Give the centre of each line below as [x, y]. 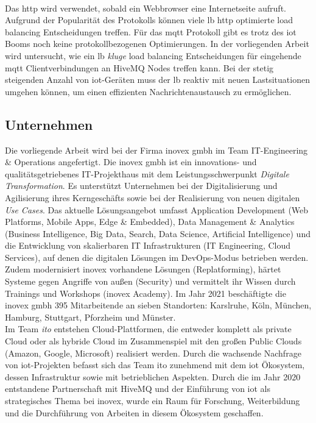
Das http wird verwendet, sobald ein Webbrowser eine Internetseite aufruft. [146, 8]
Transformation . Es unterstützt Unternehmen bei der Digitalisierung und [141, 186]
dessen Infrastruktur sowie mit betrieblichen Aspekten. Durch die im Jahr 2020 [153, 376]
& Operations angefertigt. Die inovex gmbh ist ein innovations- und [131, 162]
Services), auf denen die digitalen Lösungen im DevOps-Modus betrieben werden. [157, 257]
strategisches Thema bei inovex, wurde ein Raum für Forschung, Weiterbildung [153, 401]
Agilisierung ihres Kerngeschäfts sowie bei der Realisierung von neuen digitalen [153, 197]
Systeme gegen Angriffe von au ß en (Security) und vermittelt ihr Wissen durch [150, 281]
